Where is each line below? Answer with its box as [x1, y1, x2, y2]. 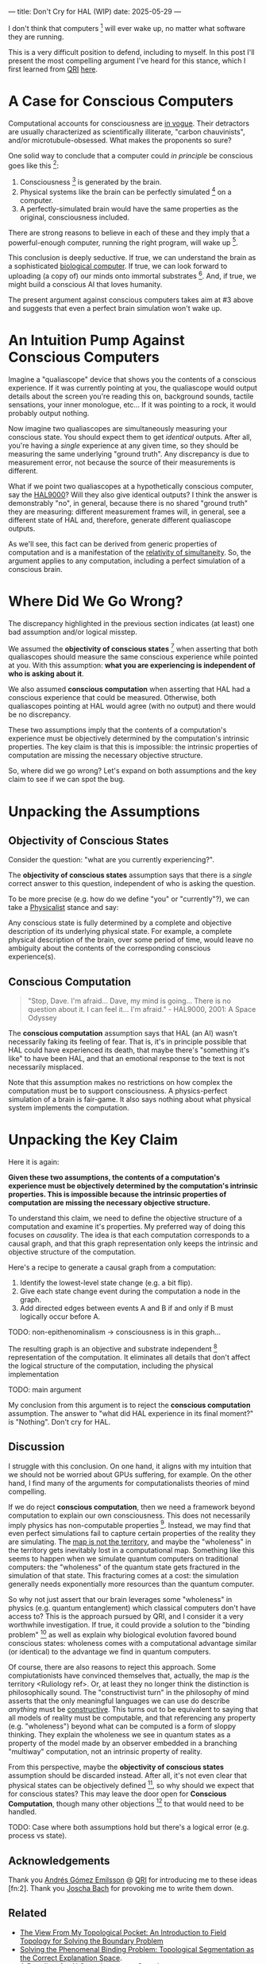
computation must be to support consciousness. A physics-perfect [8, 1086, 228, 1096]
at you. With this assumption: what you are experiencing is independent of [8, 660, 256, 671]
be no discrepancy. [8, 710, 71, 719]
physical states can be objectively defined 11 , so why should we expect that [8, 1779, 255, 1790]
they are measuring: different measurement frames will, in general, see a [8, 507, 246, 516]
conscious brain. [8, 564, 63, 574]
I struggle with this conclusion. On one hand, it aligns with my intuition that [8, 1461, 252, 1471]
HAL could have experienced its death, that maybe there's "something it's [8, 1045, 250, 1055]
